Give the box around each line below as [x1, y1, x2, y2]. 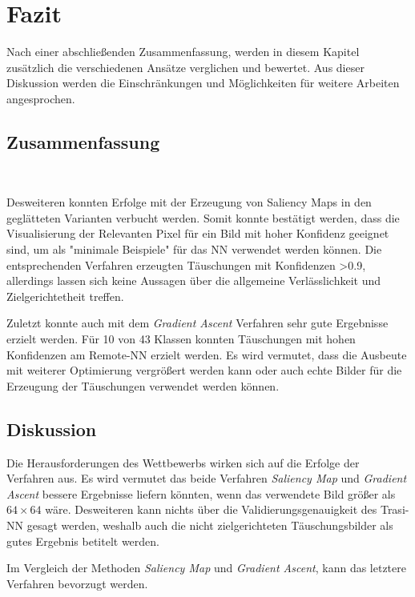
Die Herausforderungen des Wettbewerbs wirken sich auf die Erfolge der [6, 454, 360, 471]
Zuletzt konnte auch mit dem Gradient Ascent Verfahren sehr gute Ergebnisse [6, 315, 389, 331]
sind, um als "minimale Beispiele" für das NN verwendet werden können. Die [6, 241, 382, 258]
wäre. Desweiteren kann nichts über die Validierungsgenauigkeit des [45, 501, 377, 518]
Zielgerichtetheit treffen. [6, 287, 124, 304]
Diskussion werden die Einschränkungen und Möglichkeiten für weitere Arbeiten [6, 74, 400, 91]
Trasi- [380, 501, 409, 518]
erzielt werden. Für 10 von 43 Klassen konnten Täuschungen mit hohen [6, 331, 356, 347]
